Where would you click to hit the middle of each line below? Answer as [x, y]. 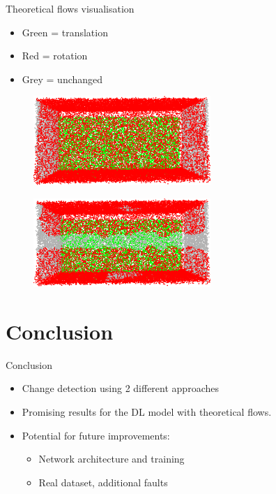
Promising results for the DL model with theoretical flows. [147, 411]
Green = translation [65, 32]
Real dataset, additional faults [103, 482]
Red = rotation [55, 56]
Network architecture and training [112, 459]
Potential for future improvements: [96, 435]
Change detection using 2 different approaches [120, 388]
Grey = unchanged [62, 79]
